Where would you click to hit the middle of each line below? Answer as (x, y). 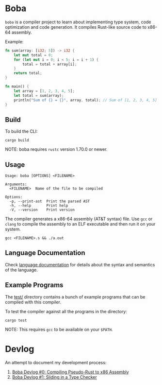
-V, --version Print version (42, 210)
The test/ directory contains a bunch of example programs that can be (75, 297)
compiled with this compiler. (33, 302)
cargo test (16, 320)
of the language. (21, 270)
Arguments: (16, 184)
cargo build (17, 140)
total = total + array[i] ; (50, 64)
